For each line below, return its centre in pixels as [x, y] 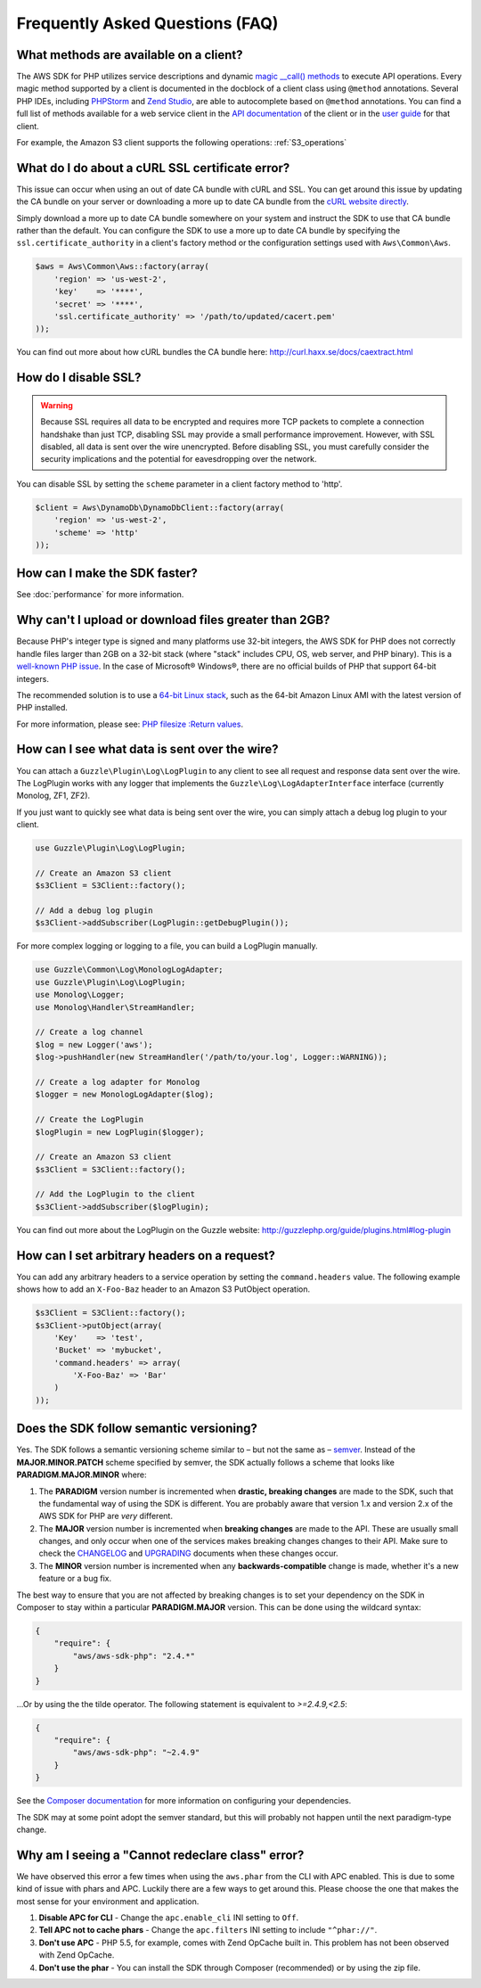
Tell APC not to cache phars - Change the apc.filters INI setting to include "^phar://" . [208, 1930]
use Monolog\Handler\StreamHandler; [115, 1007]
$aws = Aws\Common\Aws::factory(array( [122, 267]
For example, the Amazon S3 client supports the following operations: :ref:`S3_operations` [182, 143]
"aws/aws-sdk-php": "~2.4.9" [136, 1753]
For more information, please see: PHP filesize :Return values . [130, 724]
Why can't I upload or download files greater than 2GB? [173, 620]
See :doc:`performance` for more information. [100, 595]
